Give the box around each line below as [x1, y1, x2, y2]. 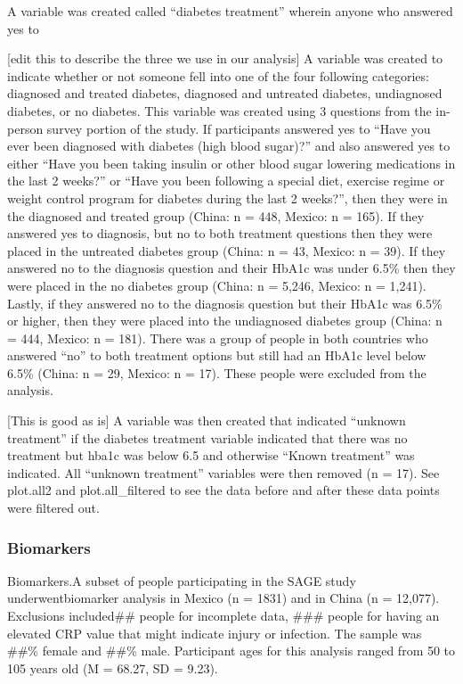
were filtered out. [7, 499, 100, 517]
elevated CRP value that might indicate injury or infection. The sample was [7, 623, 422, 642]
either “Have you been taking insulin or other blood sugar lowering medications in [7, 153, 456, 172]
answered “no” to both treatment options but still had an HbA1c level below [7, 346, 426, 365]
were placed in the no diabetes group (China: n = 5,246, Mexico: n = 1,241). [7, 276, 426, 294]
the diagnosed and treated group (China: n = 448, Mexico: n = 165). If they [7, 206, 425, 225]
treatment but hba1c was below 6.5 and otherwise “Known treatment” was [7, 446, 415, 465]
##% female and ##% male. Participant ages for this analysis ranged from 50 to [7, 641, 456, 660]
